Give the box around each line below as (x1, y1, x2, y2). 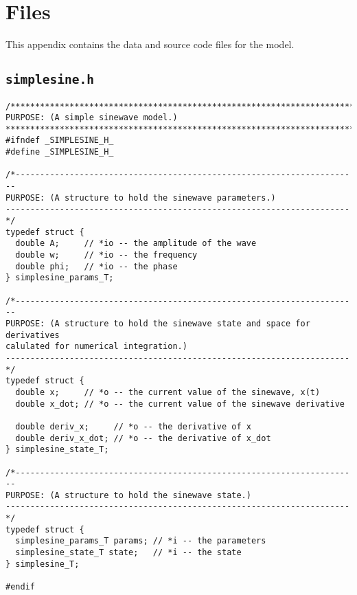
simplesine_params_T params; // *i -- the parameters (15, 536, 266, 546)
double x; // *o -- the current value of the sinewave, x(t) (15, 387, 321, 397)
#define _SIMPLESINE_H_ (5, 147, 114, 157)
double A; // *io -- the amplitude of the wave (15, 238, 257, 249)
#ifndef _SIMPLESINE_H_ (5, 135, 114, 146)
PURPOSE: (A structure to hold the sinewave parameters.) (5, 192, 276, 203)
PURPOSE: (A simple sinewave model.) (5, 113, 178, 123)
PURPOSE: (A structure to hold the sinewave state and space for (5, 318, 310, 328)
